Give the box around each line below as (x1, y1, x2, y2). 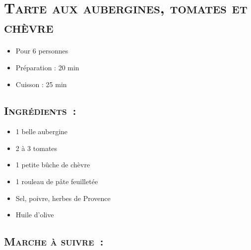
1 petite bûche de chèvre (15, 159, 90, 170)
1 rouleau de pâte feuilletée (15, 176, 98, 187)
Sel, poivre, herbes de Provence (15, 193, 111, 203)
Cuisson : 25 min (15, 79, 67, 89)
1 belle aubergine (15, 126, 68, 137)
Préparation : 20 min (15, 62, 79, 72)
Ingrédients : (4, 103, 76, 118)
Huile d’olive (15, 209, 54, 220)
